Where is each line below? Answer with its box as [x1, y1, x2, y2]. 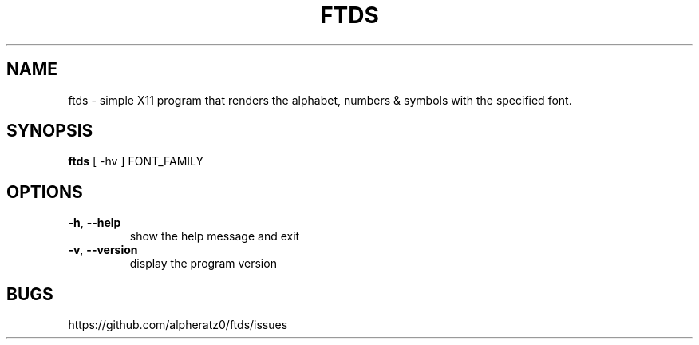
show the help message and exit [129, 229, 300, 244]
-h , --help [68, 216, 121, 230]
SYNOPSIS [6, 121, 93, 141]
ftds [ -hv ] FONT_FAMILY [68, 154, 204, 169]
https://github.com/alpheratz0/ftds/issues [68, 318, 288, 332]
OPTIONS [6, 181, 83, 202]
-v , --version [68, 243, 138, 257]
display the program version [129, 256, 277, 271]
